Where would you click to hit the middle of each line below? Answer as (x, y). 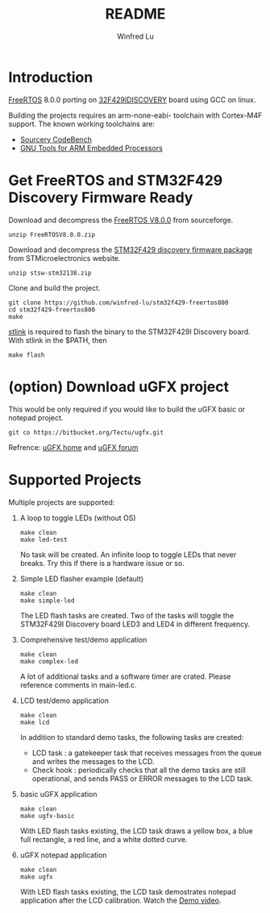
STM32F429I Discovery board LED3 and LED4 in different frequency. (135, 624)
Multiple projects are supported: (62, 502)
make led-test (44, 539)
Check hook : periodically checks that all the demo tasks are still (139, 770)
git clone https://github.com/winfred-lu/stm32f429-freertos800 (118, 303)
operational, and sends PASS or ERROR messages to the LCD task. (143, 779)
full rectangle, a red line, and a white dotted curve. (104, 839)
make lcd (35, 722)
